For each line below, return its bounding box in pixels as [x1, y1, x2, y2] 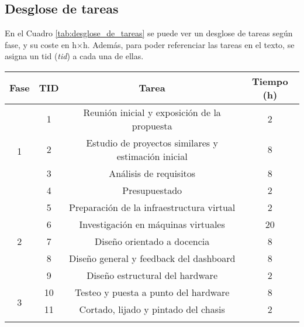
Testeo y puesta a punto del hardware [75, 285, 230, 299]
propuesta [132, 118, 172, 132]
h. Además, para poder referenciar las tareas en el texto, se [83, 38, 295, 50]
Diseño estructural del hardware [87, 268, 217, 282]
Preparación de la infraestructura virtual [69, 200, 236, 214]
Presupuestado [122, 183, 182, 197]
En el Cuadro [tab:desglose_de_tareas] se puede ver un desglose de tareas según [5, 27, 293, 39]
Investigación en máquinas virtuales [79, 217, 225, 231]
